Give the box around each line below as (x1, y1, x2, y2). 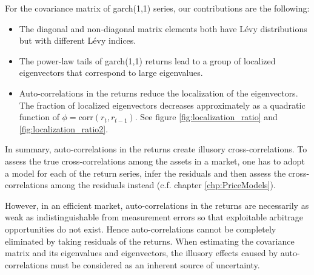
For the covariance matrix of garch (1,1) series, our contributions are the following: (5, 2, 310, 14)
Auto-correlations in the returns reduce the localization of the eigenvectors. (19, 86, 298, 99)
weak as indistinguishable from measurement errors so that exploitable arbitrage (5, 211, 303, 223)
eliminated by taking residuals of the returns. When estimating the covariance (5, 234, 295, 247)
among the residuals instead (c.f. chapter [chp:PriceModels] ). (50, 178, 276, 191)
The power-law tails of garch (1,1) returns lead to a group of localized (19, 54, 276, 67)
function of (19, 110, 59, 123)
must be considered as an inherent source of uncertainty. (50, 258, 260, 271)
